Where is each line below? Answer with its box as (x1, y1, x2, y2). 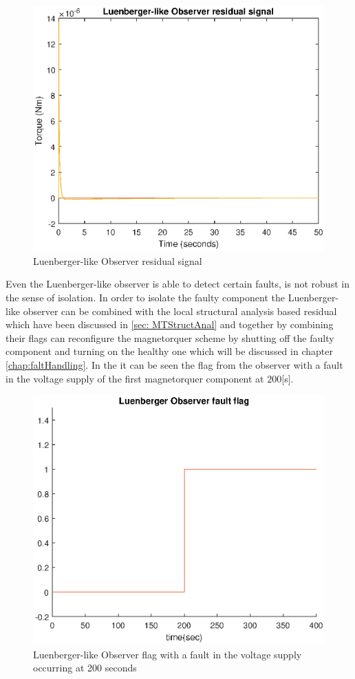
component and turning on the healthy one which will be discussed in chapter (6, 344, 333, 358)
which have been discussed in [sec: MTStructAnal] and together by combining (6, 317, 334, 332)
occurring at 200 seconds (33, 660, 137, 675)
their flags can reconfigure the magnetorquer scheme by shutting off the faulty (6, 330, 334, 345)
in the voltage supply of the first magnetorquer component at (6, 371, 264, 385)
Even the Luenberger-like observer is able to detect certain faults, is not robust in (6, 277, 349, 291)
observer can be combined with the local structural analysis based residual (23, 303, 337, 318)
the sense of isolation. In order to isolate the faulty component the (6, 290, 285, 304)
